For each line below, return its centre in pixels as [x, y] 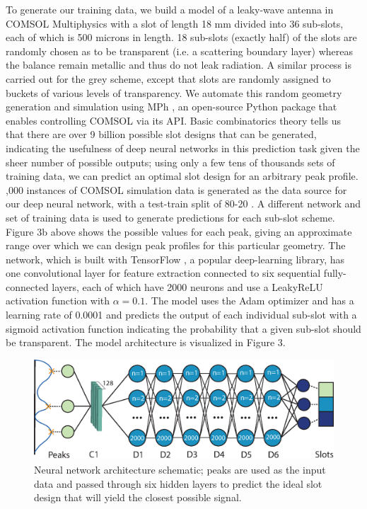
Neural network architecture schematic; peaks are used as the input [180, 470]
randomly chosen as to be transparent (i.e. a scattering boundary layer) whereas [180, 51]
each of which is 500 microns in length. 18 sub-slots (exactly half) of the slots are [181, 37]
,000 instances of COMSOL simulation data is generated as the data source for [176, 189]
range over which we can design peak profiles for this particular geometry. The [176, 245]
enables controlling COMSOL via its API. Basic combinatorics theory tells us [174, 120]
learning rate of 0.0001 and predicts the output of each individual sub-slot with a [181, 315]
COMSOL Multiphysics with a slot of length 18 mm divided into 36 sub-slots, [175, 23]
